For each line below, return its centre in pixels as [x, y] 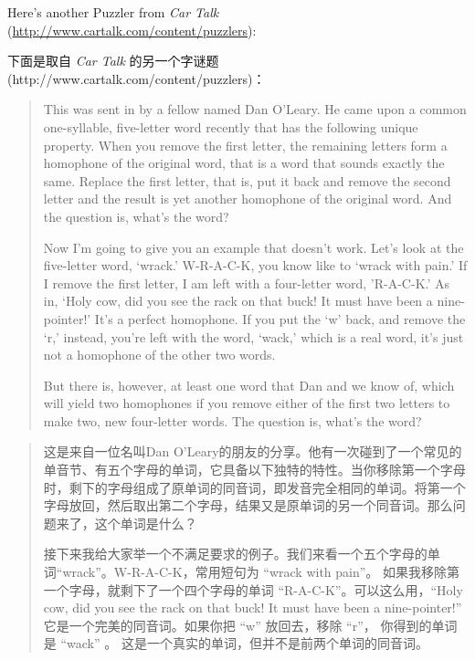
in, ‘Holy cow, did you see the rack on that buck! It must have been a [238, 301]
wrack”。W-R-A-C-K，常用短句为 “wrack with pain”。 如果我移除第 [261, 572]
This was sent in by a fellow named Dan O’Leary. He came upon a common [255, 109]
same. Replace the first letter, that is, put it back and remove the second [247, 180]
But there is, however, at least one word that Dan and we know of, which [249, 385]
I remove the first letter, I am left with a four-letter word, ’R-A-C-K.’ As [247, 283]
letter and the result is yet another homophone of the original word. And [248, 199]
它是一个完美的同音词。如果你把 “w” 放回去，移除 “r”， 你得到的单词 [250, 625]
